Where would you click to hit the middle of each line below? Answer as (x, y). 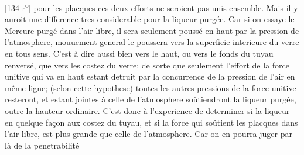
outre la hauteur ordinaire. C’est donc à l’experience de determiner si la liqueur (147, 111)
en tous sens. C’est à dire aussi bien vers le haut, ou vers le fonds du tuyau (139, 54)
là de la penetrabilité (42, 145)
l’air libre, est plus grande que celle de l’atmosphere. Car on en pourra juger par (148, 134)
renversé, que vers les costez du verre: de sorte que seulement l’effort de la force (147, 65)
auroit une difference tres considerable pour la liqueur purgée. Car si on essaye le (150, 19)
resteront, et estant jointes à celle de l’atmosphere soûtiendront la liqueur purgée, (151, 99)
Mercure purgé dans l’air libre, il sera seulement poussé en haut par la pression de (152, 30)
